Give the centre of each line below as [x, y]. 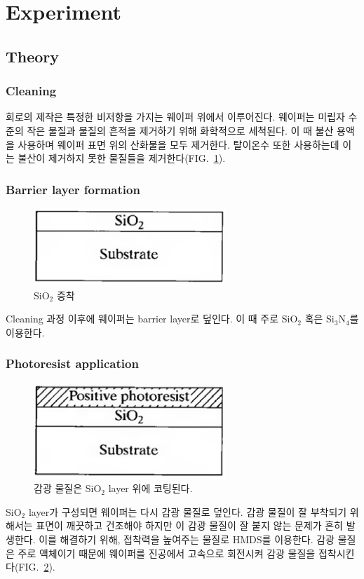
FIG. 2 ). [37, 567]
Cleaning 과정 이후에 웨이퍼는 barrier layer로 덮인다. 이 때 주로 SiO [152, 319]
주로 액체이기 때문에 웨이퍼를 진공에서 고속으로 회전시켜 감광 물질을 [167, 553]
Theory [33, 56]
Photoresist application [72, 363]
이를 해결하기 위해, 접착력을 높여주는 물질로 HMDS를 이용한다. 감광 [187, 539]
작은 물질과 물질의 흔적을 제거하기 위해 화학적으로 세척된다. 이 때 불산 [180, 130]
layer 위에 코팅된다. [150, 488]
